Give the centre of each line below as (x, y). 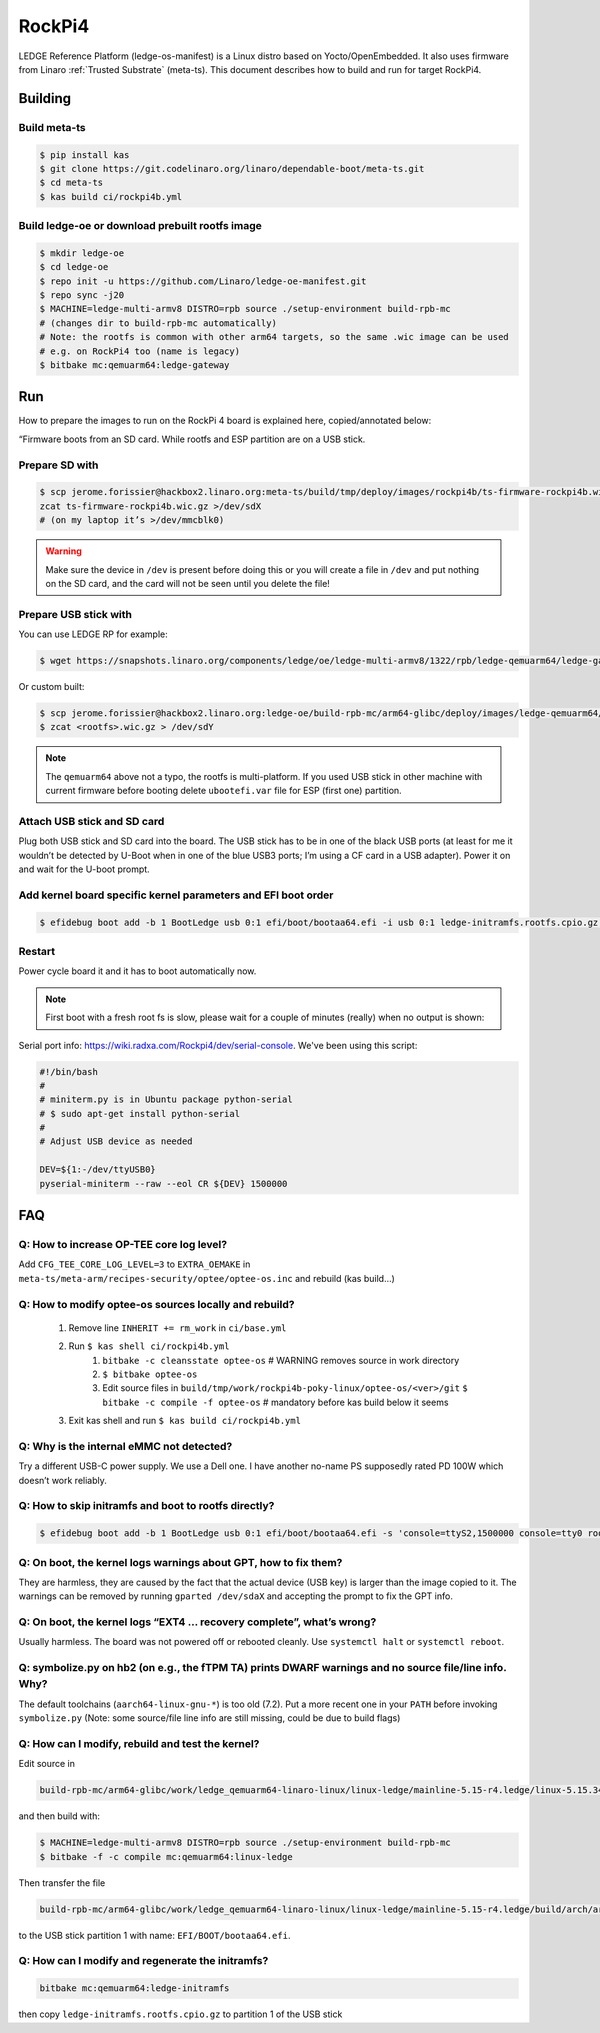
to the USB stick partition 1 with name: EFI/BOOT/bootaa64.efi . (154, 1935)
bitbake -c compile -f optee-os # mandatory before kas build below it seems (275, 1402)
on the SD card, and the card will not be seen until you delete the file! (187, 583)
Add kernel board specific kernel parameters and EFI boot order (176, 895)
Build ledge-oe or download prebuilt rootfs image (140, 226)
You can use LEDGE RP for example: (93, 634)
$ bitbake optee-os (150, 1374)
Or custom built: (51, 687)
